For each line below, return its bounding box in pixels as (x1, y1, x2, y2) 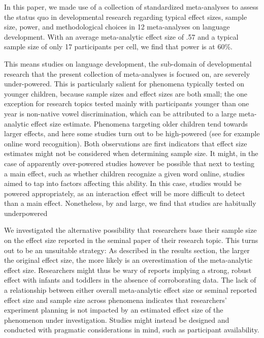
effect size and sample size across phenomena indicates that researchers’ (4, 294, 227, 305)
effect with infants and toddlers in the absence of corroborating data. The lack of (4, 274, 256, 285)
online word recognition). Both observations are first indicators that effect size (4, 138, 247, 148)
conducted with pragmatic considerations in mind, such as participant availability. (4, 324, 259, 335)
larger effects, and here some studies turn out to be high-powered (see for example (4, 128, 260, 139)
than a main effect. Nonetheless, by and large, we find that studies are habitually (4, 198, 256, 208)
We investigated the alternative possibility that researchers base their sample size (4, 225, 257, 235)
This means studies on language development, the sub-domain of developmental (4, 58, 252, 69)
